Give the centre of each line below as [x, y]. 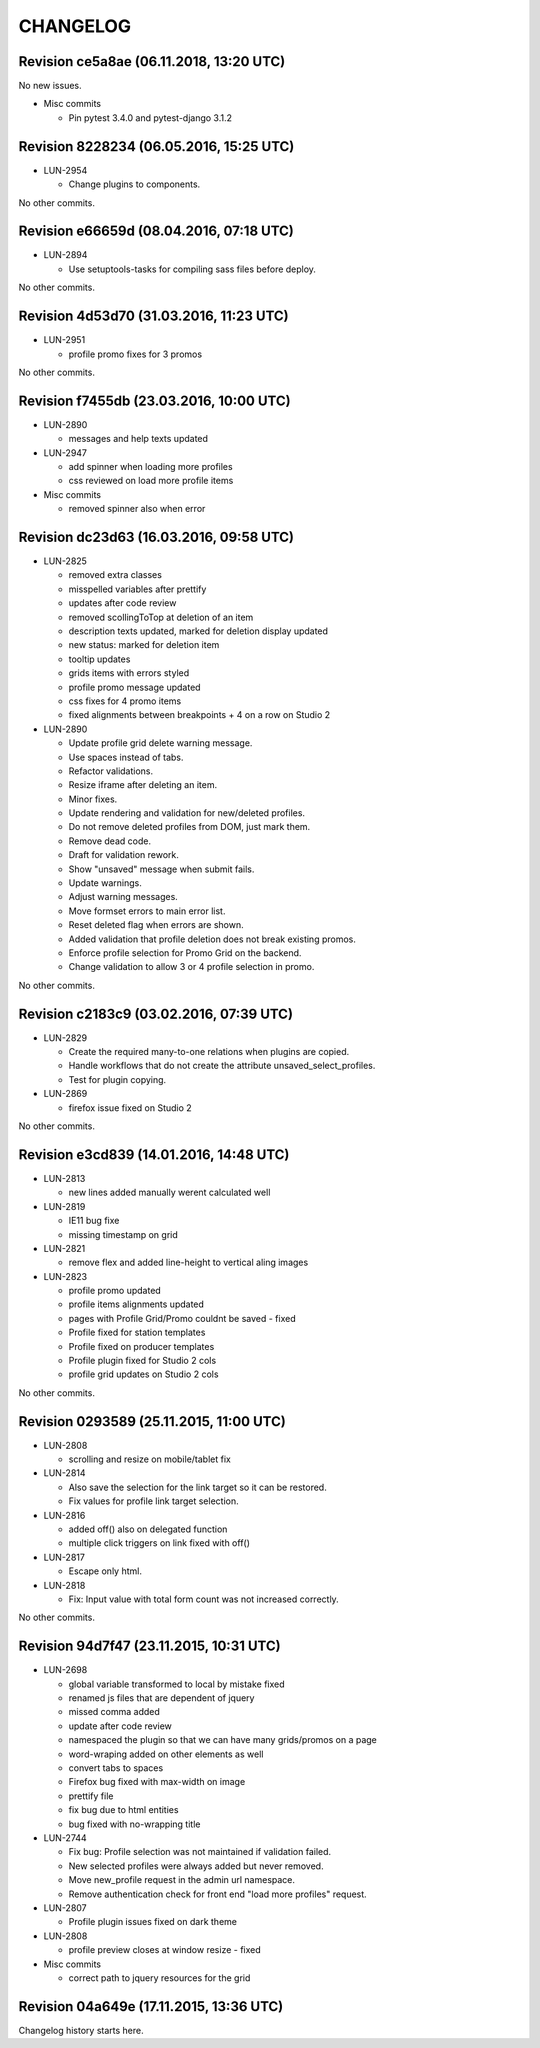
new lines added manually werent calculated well [169, 1192]
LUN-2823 [65, 1276]
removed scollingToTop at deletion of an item [161, 617]
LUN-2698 [65, 1670]
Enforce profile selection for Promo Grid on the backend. [185, 953]
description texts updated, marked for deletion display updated [198, 631]
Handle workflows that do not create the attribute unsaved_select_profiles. [222, 1066]
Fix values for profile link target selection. [153, 1501]
